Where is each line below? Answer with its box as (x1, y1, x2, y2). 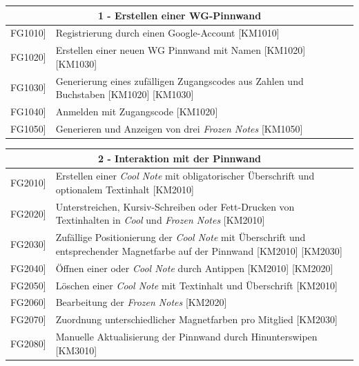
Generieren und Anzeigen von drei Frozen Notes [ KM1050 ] (55, 121, 303, 135)
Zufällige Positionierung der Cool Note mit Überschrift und (55, 230, 306, 244)
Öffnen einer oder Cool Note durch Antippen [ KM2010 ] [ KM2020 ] (55, 260, 333, 275)
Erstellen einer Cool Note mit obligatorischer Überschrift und (55, 168, 315, 183)
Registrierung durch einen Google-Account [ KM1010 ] (55, 26, 280, 40)
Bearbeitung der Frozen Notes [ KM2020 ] (55, 295, 227, 309)
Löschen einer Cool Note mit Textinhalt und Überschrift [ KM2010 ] (55, 278, 338, 292)
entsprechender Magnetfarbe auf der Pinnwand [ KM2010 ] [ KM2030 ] (55, 243, 342, 258)
